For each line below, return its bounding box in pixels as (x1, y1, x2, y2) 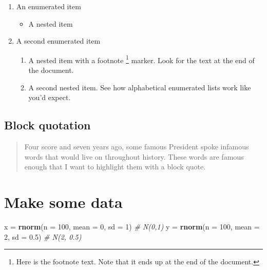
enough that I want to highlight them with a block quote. (24, 161, 206, 172)
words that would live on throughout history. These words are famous (24, 151, 244, 162)
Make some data (4, 191, 123, 212)
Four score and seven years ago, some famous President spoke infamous (24, 141, 249, 152)
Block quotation (4, 117, 91, 133)
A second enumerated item (16, 35, 101, 46)
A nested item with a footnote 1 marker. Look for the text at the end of (28, 53, 255, 65)
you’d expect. (28, 92, 71, 103)
